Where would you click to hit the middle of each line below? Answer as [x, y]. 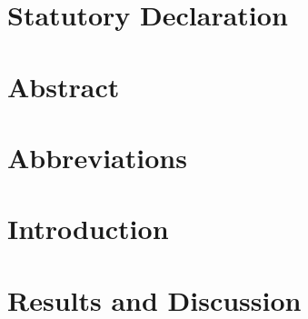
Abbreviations [97, 157]
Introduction [88, 229]
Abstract [64, 86]
